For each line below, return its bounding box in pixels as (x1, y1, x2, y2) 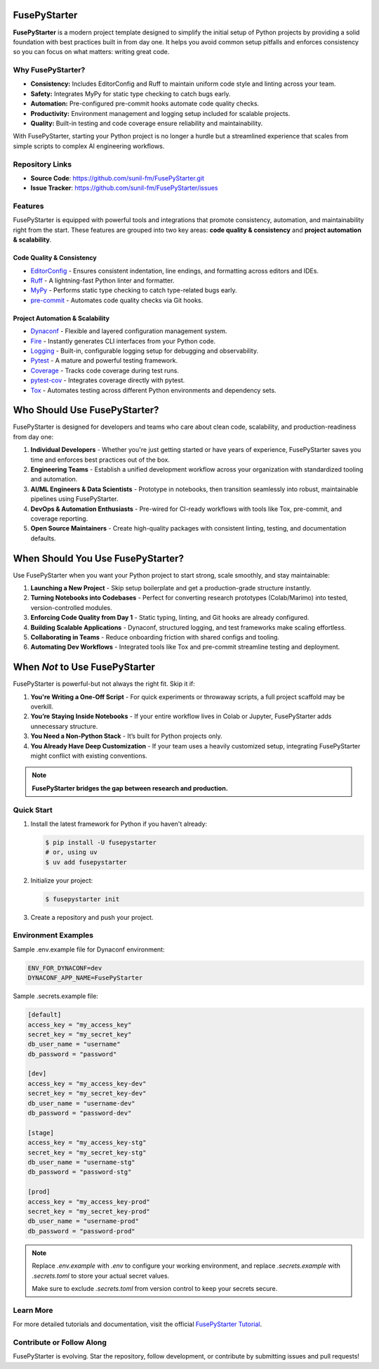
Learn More (13, 1305, 53, 1315)
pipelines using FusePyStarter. (30, 495, 119, 503)
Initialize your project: (30, 876, 93, 885)
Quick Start (13, 805, 53, 815)
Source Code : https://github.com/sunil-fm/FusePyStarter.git (30, 174, 205, 182)
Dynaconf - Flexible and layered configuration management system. (30, 327, 227, 335)
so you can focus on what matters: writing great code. (13, 48, 170, 56)
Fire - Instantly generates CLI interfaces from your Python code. (30, 337, 216, 345)
